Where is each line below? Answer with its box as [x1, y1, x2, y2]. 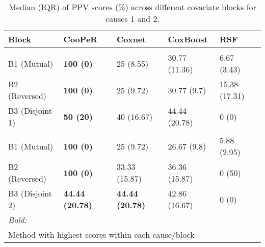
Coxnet [116, 33, 146, 45]
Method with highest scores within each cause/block [8, 229, 195, 240]
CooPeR [63, 33, 98, 45]
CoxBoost [168, 33, 208, 45]
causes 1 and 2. [105, 13, 160, 24]
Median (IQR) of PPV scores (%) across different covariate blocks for [9, 1, 256, 13]
